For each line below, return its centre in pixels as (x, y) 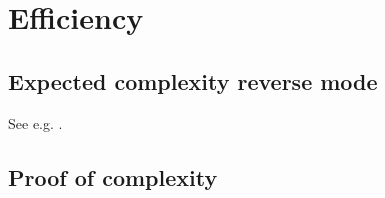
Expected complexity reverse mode (193, 80)
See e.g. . (35, 122)
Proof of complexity (113, 176)
